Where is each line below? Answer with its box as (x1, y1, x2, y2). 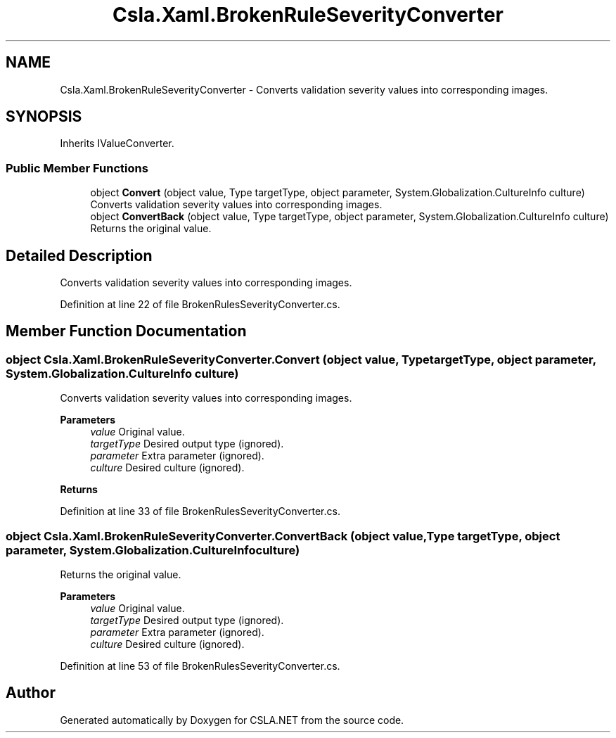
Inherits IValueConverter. (60, 137, 174, 150)
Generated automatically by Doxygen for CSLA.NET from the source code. (60, 713, 404, 726)
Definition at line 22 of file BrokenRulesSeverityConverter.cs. (60, 298, 340, 311)
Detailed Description (6, 246, 153, 265)
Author (6, 684, 56, 702)
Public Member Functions (6, 160, 148, 175)
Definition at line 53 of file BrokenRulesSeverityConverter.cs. (60, 660, 340, 672)
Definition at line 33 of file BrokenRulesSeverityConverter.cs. (60, 505, 340, 518)
